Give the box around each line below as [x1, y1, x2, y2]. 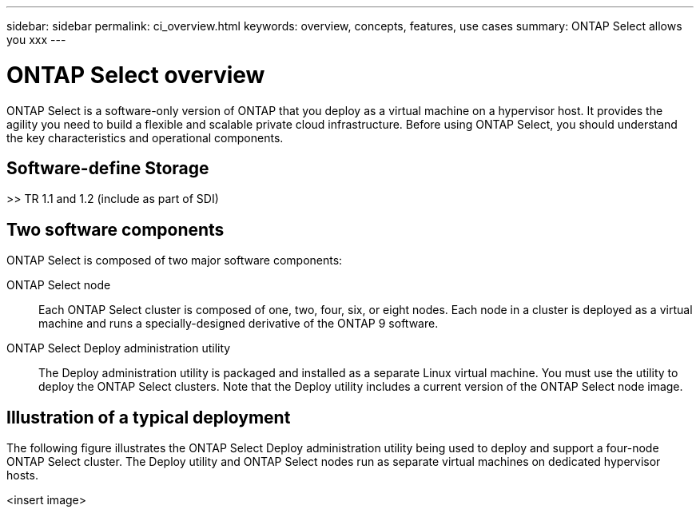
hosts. [6, 468, 38, 483]
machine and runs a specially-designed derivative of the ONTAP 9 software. [38, 316, 439, 331]
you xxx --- [6, 33, 66, 46]
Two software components [6, 219, 225, 240]
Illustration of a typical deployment [6, 407, 291, 427]
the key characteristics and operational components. [6, 130, 284, 145]
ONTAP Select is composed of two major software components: [6, 253, 343, 268]
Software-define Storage [6, 157, 209, 178]
